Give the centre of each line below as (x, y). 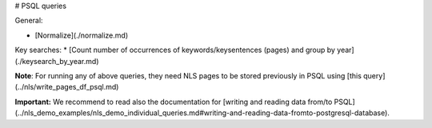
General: (29, 21)
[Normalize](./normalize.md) (81, 35)
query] (374, 75)
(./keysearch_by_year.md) (57, 61)
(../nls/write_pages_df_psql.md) (67, 87)
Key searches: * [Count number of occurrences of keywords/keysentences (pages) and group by (175, 50)
